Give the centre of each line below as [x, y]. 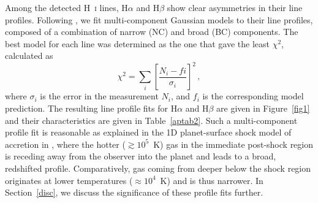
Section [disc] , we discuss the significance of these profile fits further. [134, 192]
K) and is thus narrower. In [212, 180]
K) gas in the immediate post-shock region [233, 144]
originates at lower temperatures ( [69, 180]
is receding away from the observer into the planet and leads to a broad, [141, 156]
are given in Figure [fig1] [263, 108]
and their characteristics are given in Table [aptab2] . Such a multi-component [151, 120]
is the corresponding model [253, 96]
